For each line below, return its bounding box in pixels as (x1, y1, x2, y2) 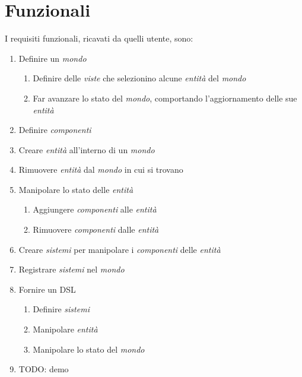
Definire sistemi (33, 303, 90, 315)
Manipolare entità (33, 323, 98, 335)
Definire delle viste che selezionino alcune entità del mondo (33, 72, 246, 84)
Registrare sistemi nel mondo (18, 263, 125, 275)
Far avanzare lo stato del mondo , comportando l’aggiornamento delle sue (33, 91, 297, 104)
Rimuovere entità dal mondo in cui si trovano (18, 163, 183, 176)
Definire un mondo (18, 52, 87, 64)
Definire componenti (18, 123, 91, 136)
